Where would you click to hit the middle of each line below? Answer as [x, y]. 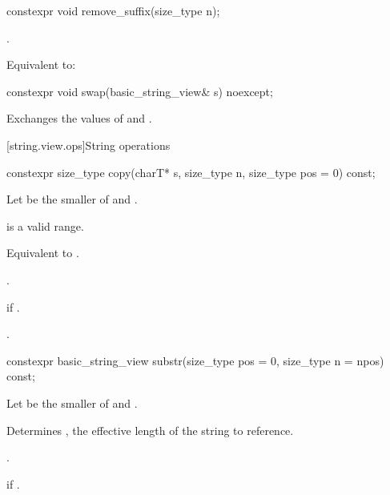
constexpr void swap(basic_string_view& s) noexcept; [140, 91]
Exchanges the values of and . [79, 118]
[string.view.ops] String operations [88, 145]
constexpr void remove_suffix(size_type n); [113, 10]
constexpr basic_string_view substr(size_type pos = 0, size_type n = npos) [195, 360]
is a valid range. [45, 225]
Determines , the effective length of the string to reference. [150, 430]
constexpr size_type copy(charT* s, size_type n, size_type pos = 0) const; [191, 172]
